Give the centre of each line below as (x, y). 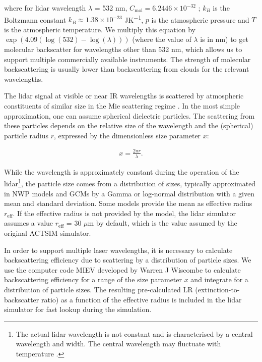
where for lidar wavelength (45, 8)
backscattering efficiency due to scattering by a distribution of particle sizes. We (128, 260)
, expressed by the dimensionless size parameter (127, 135)
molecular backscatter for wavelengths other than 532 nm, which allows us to (123, 49)
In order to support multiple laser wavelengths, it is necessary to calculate (118, 250)
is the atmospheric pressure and (200, 19)
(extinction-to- (217, 289)
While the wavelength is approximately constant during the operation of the (122, 171)
